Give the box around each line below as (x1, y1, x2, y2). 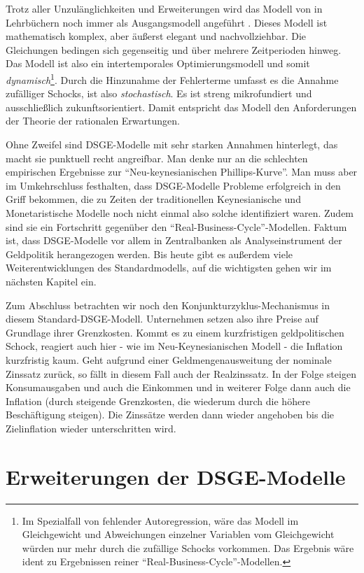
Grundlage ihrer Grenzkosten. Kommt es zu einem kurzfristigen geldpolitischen (6, 325, 344, 339)
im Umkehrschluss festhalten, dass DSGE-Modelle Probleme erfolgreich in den (6, 178, 341, 192)
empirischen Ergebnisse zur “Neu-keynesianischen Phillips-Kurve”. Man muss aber (6, 164, 358, 179)
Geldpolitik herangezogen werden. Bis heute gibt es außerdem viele (6, 246, 293, 261)
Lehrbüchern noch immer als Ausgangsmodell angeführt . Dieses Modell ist (6, 15, 328, 29)
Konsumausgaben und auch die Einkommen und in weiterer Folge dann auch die (6, 380, 351, 395)
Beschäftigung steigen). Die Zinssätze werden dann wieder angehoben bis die (6, 407, 335, 422)
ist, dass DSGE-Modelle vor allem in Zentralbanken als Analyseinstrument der (6, 233, 342, 248)
